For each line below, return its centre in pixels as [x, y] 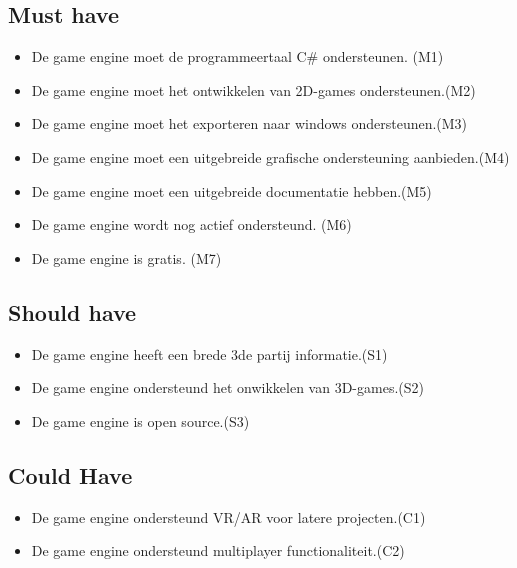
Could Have [70, 474]
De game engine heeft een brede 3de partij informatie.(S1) [209, 353]
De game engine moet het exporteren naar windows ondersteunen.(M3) [249, 123]
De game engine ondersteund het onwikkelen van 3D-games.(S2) [227, 387]
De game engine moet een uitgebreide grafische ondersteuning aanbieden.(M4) [270, 156]
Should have [72, 311]
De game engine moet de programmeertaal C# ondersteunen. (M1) [237, 56]
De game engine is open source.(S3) [140, 420]
